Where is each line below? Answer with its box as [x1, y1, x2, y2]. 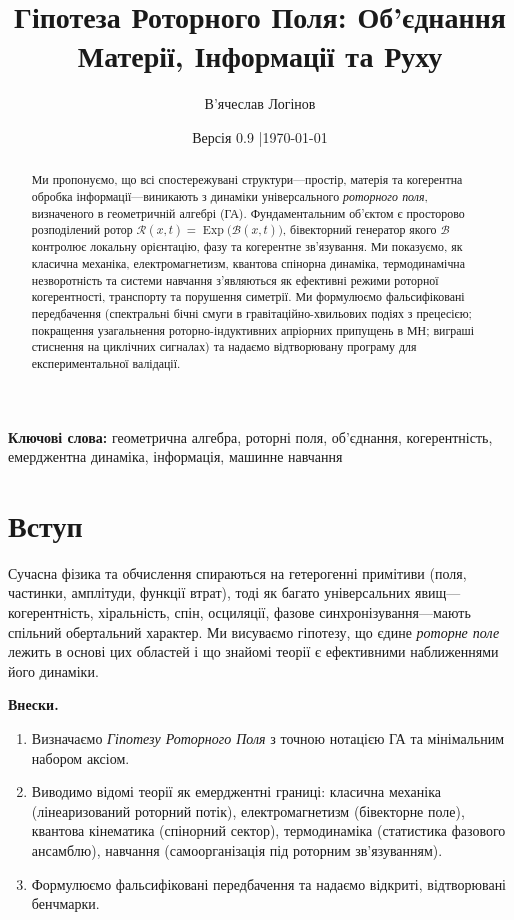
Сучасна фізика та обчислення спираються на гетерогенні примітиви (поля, [8, 562, 467, 583]
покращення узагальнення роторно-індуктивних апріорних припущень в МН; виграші [31, 321, 474, 338]
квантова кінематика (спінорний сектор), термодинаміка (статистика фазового [31, 820, 506, 841]
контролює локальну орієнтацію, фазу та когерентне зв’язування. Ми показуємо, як [31, 238, 463, 255]
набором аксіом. [31, 747, 130, 768]
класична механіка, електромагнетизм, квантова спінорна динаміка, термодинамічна [31, 254, 466, 271]
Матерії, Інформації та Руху [77, 35, 443, 76]
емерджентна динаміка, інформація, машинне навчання [8, 446, 343, 467]
